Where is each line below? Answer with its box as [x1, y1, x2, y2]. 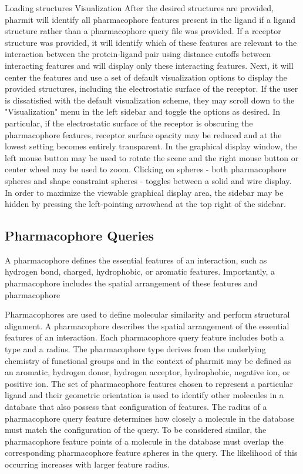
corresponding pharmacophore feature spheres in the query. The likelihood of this [5, 446, 298, 459]
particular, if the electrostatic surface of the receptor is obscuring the [5, 116, 253, 129]
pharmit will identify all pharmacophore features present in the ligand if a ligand [5, 13, 296, 25]
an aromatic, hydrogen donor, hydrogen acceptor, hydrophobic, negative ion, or [5, 366, 290, 378]
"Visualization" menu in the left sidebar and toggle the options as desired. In [5, 105, 281, 118]
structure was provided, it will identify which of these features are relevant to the [5, 36, 297, 48]
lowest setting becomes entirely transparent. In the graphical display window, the [5, 140, 297, 152]
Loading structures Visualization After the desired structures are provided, [5, 2, 274, 14]
